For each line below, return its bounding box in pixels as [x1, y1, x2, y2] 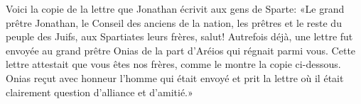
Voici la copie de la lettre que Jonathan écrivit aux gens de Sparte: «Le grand [6, 1, 345, 16]
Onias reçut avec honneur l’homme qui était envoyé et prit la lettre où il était [6, 70, 344, 85]
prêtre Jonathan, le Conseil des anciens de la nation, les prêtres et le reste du [6, 15, 342, 30]
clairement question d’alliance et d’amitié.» [6, 84, 193, 99]
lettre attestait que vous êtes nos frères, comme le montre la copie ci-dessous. [6, 57, 341, 71]
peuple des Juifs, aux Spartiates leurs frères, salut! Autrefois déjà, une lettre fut [6, 29, 353, 44]
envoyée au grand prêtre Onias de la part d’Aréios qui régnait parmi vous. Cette [6, 42, 356, 57]
